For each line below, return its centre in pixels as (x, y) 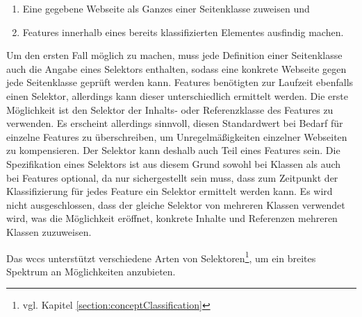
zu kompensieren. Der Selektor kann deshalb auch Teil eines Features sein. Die (173, 150)
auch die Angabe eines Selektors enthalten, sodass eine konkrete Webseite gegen (176, 68)
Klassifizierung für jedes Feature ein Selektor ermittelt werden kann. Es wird (170, 191)
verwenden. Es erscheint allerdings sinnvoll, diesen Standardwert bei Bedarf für (175, 123)
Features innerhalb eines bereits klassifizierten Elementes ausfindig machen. (183, 32)
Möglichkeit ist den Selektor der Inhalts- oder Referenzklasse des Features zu (170, 109)
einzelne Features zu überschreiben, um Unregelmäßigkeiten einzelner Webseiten (177, 136)
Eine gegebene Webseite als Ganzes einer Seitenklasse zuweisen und (166, 8)
